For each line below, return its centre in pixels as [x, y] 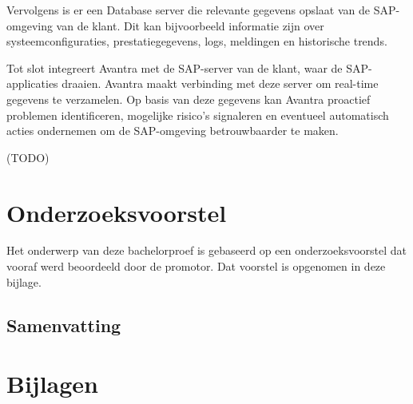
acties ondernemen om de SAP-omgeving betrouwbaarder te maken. [173, 131]
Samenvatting [64, 325]
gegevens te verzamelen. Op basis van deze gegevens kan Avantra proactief [189, 99]
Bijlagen [52, 384]
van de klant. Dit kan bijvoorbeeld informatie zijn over [190, 25]
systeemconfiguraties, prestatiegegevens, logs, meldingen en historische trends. [197, 41]
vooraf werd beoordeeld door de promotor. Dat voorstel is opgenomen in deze [196, 266]
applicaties [32, 83]
